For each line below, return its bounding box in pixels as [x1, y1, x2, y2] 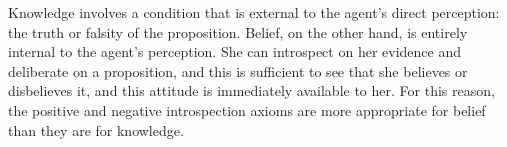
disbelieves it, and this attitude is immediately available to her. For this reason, [8, 80, 495, 101]
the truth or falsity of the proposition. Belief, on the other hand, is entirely [8, 21, 468, 42]
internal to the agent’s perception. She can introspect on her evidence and [8, 41, 461, 62]
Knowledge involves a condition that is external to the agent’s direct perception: [8, 2, 500, 22]
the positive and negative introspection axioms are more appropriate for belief [8, 99, 486, 120]
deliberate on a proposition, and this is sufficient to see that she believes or [8, 60, 468, 81]
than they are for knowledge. [8, 119, 184, 140]
